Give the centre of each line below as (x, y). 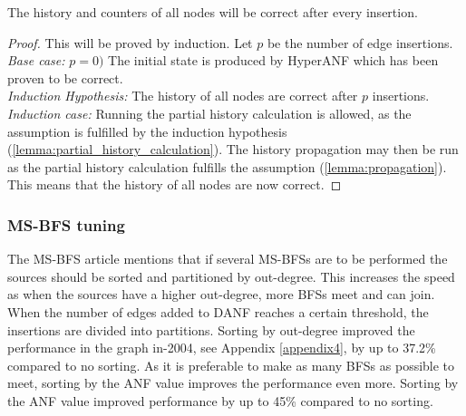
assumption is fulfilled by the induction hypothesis (147, 131)
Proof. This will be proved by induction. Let (130, 42)
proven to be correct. (65, 77)
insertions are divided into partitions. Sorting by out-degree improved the (211, 329)
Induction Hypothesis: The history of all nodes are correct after (183, 96)
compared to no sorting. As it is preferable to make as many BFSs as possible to (231, 365)
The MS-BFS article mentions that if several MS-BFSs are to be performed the (228, 259)
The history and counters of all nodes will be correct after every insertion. (213, 12)
